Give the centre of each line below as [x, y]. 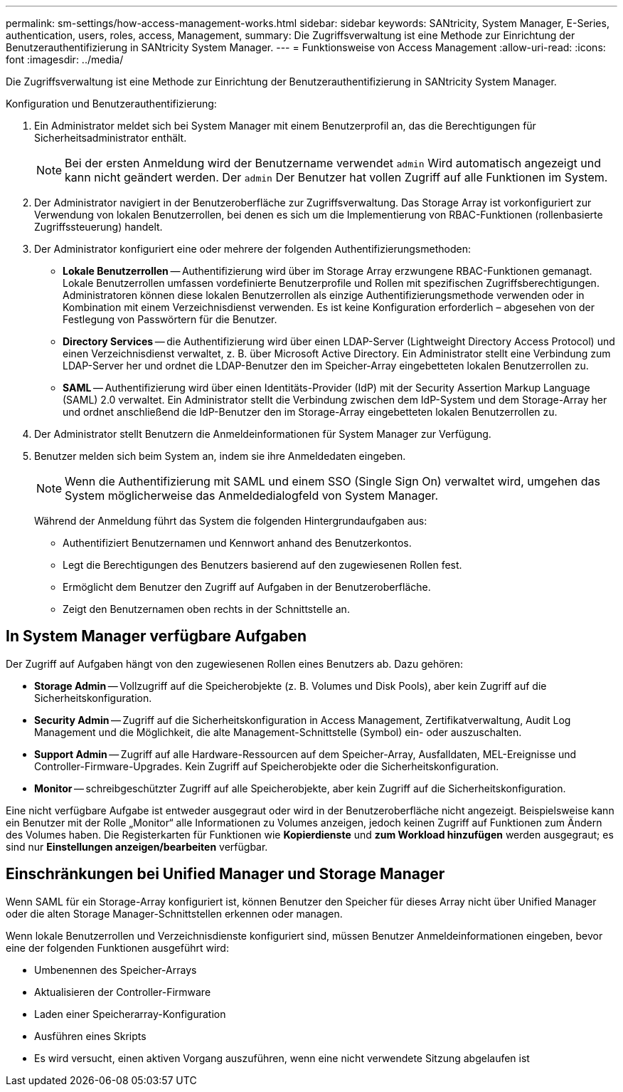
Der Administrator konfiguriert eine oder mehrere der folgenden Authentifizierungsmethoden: [252, 249]
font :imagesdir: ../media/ [65, 59]
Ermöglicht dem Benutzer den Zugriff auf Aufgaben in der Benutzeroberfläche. [247, 587]
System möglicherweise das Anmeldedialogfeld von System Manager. [252, 495]
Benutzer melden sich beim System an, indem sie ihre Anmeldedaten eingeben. [220, 456]
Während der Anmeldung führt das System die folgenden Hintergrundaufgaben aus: [231, 521]
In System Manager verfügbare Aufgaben [156, 636]
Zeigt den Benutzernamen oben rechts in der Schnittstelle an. [206, 609]
